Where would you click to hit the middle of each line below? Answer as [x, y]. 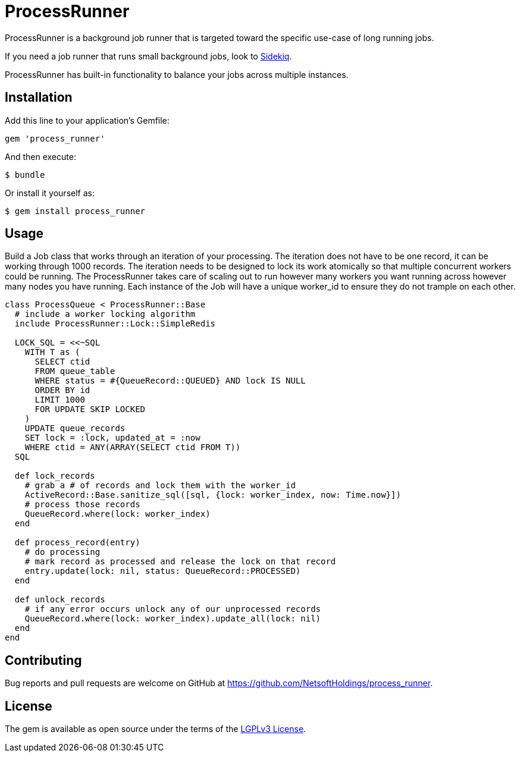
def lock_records [55, 476]
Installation [39, 98]
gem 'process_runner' [55, 138]
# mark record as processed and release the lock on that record [180, 562]
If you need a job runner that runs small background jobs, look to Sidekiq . [148, 56]
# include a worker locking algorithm [105, 314]
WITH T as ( [52, 352]
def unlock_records [60, 600]
